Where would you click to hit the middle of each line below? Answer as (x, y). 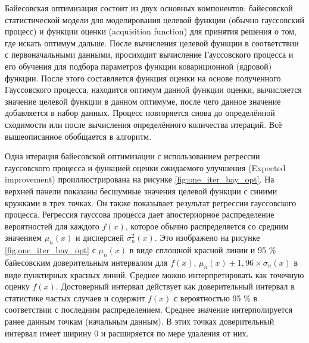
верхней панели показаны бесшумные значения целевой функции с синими (141, 191)
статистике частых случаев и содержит (75, 298)
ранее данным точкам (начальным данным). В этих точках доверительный (140, 321)
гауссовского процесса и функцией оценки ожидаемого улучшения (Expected (145, 167)
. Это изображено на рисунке (207, 237)
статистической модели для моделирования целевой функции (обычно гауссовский (155, 19)
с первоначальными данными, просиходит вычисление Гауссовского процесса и (149, 54)
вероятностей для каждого (52, 226)
